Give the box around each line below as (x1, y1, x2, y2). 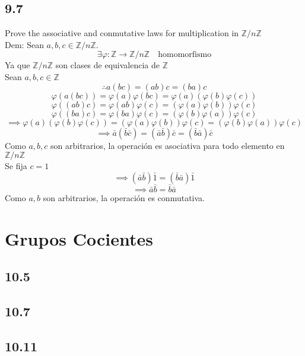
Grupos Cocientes (5, 226, 154, 250)
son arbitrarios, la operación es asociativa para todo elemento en (50, 139, 285, 151)
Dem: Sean (5, 38, 44, 50)
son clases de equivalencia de (55, 59, 160, 71)
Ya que (5, 59, 30, 71)
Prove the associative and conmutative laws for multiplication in (5, 27, 239, 39)
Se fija (5, 160, 27, 172)
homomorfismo (158, 50, 212, 59)
